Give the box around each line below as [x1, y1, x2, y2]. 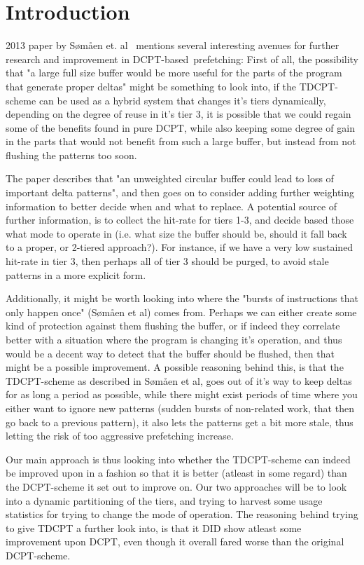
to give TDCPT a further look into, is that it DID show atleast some [6, 520, 302, 535]
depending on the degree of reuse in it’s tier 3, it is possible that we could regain [6, 107, 351, 121]
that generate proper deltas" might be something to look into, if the [6, 79, 297, 93]
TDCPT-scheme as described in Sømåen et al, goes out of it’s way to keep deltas [6, 373, 352, 388]
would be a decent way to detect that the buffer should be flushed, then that [6, 346, 335, 360]
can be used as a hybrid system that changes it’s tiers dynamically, [38, 93, 326, 107]
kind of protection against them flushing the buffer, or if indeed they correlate [6, 318, 340, 333]
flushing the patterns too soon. [6, 147, 137, 162]
